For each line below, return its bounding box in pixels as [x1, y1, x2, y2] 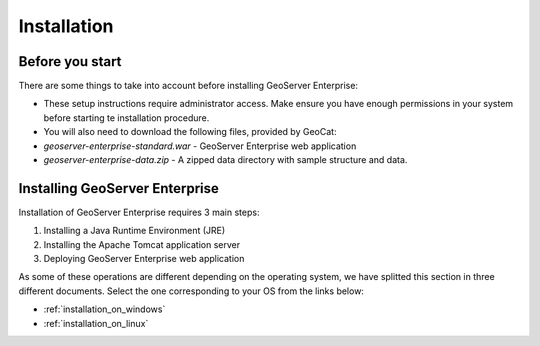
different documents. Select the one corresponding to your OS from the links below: [18, 285, 365, 297]
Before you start [18, 53, 122, 70]
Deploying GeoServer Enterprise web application [43, 253, 245, 265]
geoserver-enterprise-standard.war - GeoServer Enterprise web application [43, 140, 357, 152]
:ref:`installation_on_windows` [43, 303, 166, 315]
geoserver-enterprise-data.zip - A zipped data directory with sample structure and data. [43, 154, 408, 166]
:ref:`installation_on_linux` [43, 317, 149, 329]
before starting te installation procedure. [43, 111, 210, 124]
